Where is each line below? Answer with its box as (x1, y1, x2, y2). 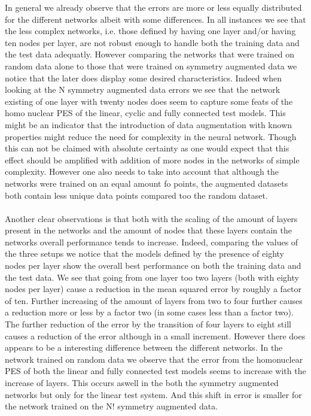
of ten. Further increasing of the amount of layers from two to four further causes (5, 294, 303, 306)
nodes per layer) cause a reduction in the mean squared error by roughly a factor (5, 283, 302, 295)
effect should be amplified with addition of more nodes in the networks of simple (5, 153, 300, 166)
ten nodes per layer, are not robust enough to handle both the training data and (5, 36, 300, 48)
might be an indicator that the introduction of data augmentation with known (5, 118, 292, 130)
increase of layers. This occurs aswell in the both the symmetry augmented (5, 376, 279, 388)
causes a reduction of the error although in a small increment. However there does (5, 329, 306, 342)
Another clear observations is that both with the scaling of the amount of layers (5, 212, 298, 224)
